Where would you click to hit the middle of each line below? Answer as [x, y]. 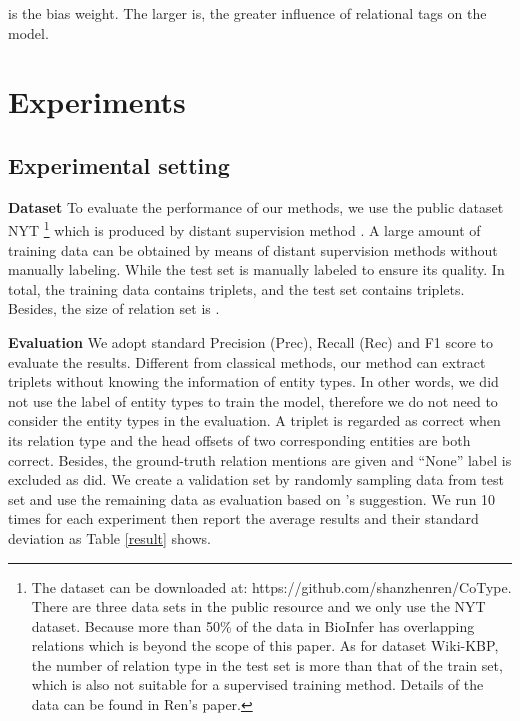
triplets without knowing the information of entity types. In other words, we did [253, 381]
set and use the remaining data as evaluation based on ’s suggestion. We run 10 [252, 498]
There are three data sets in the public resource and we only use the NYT [258, 606]
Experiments [97, 101]
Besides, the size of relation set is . [114, 308]
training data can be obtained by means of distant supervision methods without [253, 249]
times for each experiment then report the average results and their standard [243, 518]
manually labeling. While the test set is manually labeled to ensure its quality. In [256, 269]
